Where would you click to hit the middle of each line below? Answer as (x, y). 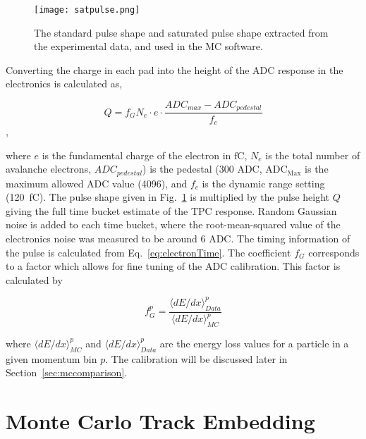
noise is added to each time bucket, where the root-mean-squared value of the (173, 224)
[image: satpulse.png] (87, 10)
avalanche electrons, (49, 169)
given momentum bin (51, 358)
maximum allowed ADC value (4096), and (97, 183)
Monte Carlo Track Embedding (160, 421)
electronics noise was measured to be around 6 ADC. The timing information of (178, 238)
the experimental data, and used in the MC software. (148, 46)
